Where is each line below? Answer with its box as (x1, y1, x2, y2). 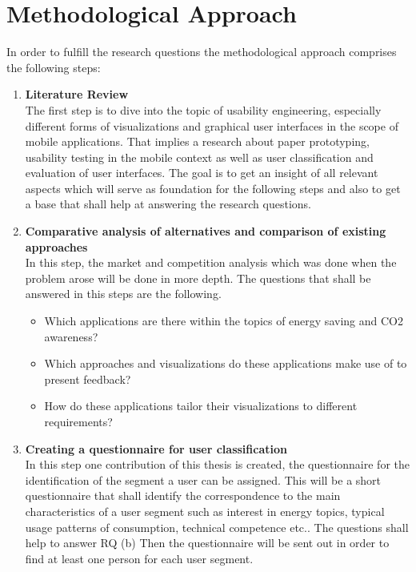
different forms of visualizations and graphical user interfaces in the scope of (25, 117, 398, 134)
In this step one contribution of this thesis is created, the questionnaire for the (25, 456, 410, 473)
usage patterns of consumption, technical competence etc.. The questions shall (25, 518, 409, 535)
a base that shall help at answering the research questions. (25, 195, 311, 212)
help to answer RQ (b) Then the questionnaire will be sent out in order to (25, 534, 390, 551)
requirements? (44, 413, 113, 429)
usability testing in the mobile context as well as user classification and (25, 148, 374, 165)
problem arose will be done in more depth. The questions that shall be (25, 269, 371, 286)
